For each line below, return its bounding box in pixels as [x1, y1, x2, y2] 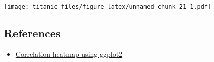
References [4, 25, 61, 41]
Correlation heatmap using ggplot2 [15, 48, 123, 59]
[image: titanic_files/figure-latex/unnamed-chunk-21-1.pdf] [4, 3, 212, 10]
